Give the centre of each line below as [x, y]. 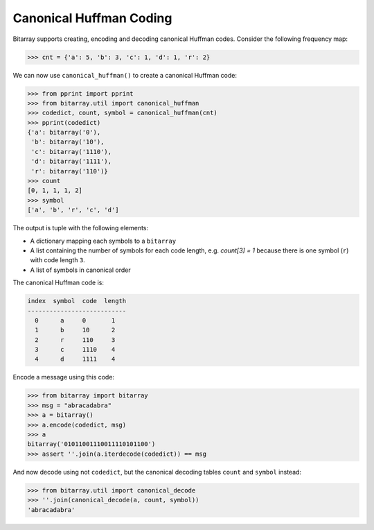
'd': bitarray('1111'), [72, 162]
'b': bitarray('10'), [68, 142]
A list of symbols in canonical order [80, 270]
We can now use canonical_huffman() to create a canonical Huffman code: [125, 75]
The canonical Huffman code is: [58, 283]
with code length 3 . [58, 260]
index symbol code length [77, 301]
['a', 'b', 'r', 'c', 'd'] [73, 210]
